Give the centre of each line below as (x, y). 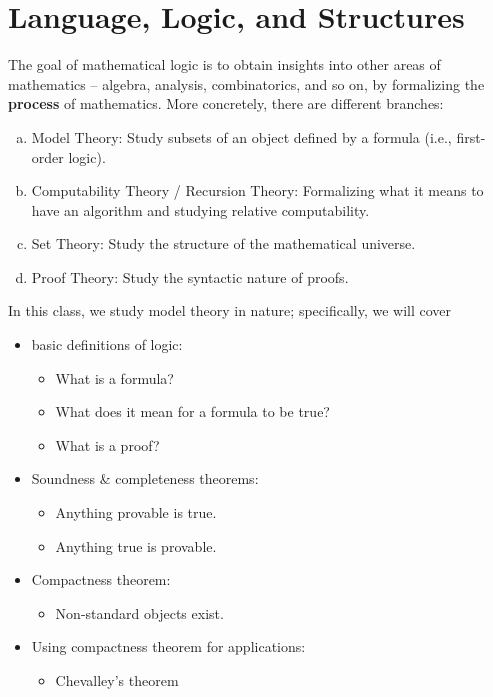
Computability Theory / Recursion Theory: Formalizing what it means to (257, 190)
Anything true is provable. (136, 545)
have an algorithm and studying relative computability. (200, 209)
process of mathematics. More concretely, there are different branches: (226, 103)
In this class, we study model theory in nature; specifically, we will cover (230, 310)
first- (471, 136)
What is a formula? (114, 377)
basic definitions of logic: (107, 344)
